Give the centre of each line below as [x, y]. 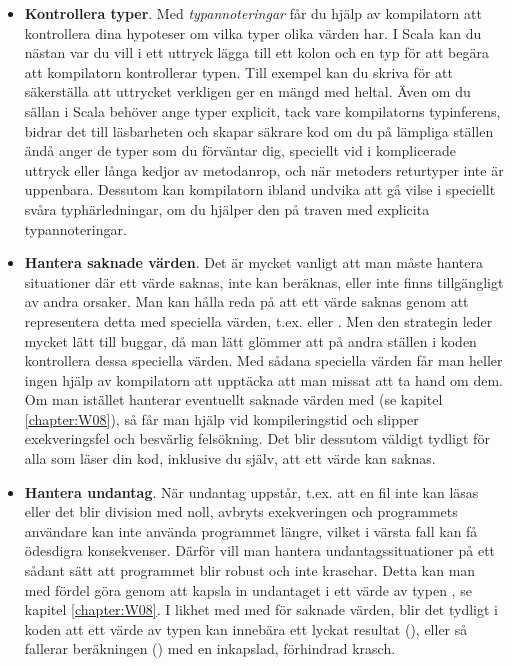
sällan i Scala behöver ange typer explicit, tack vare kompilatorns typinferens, [262, 110]
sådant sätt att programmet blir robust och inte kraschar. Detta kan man [250, 570]
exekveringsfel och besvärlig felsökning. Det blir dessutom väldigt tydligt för [257, 438]
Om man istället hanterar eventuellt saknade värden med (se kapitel [233, 399]
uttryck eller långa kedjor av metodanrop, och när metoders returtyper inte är [264, 169]
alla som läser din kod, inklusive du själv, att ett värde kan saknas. [230, 458]
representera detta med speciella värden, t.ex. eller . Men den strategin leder [258, 320]
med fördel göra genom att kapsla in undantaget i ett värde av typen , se [248, 589]
